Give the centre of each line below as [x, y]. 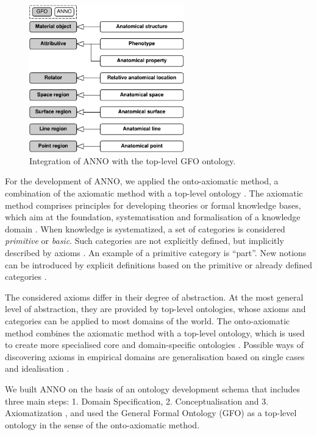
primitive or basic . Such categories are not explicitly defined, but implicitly [144, 241]
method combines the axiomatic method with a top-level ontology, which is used [155, 332]
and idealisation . [37, 368]
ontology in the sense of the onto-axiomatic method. [102, 424]
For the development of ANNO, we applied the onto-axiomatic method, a [142, 181]
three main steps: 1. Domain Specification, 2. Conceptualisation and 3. [137, 401]
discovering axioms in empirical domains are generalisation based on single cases [155, 356]
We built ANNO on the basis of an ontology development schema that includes [153, 388]
